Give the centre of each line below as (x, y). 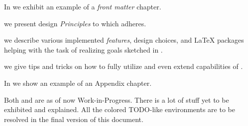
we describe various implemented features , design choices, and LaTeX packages (124, 40)
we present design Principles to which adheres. (75, 23)
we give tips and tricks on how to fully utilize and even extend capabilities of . (124, 66)
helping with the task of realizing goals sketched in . (83, 49)
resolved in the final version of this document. (74, 119)
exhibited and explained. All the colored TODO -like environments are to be (120, 109)
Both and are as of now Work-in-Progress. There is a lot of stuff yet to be (117, 99)
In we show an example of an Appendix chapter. (78, 83)
